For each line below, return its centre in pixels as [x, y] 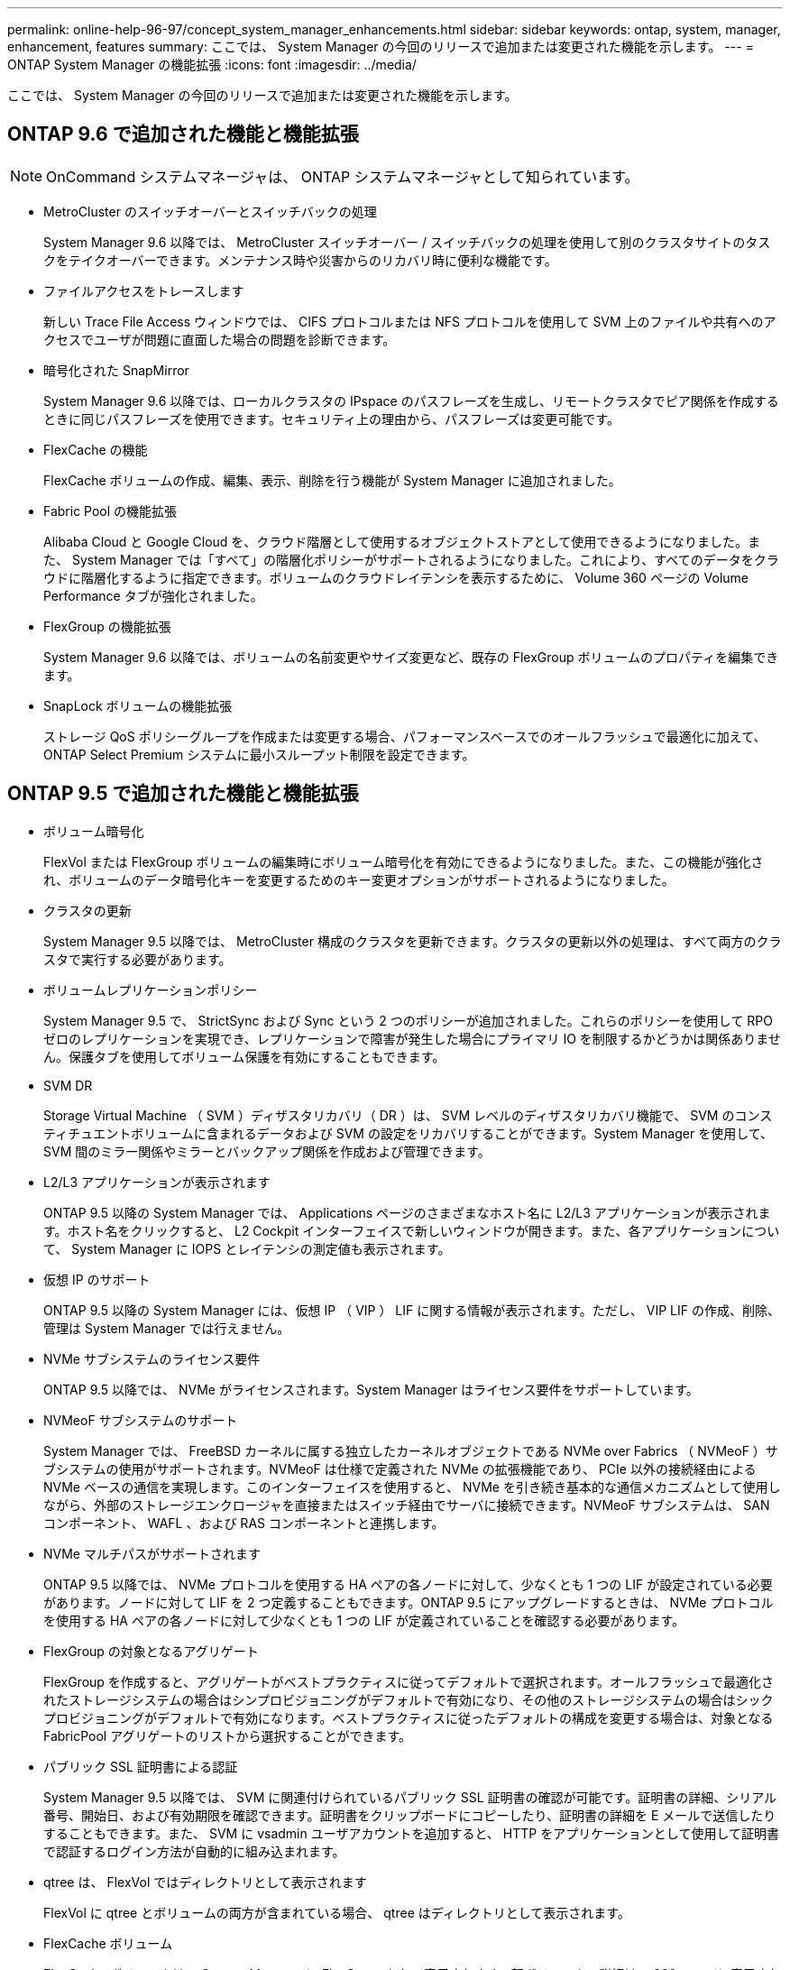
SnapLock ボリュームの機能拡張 [138, 705]
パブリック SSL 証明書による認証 [141, 1766]
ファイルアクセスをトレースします [144, 290]
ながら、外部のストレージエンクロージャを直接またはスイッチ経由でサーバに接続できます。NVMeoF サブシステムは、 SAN [407, 1505]
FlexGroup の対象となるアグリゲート [151, 1651]
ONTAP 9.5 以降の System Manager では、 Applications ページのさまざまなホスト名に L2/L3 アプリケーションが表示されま [407, 1212]
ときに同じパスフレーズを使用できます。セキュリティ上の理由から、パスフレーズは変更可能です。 [331, 419]
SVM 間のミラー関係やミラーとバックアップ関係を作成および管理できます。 [267, 1151]
